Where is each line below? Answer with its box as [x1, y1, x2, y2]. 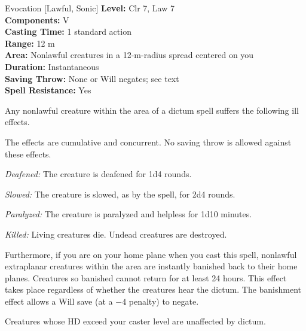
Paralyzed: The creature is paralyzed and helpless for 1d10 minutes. [5, 208, 252, 220]
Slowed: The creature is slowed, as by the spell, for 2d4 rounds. [5, 187, 235, 200]
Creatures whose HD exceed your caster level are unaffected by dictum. [5, 315, 266, 327]
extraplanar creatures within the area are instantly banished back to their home [5, 260, 298, 272]
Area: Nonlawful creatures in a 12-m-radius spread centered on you [5, 48, 254, 61]
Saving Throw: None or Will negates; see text [5, 72, 179, 84]
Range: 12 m [5, 37, 55, 49]
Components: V [5, 13, 69, 26]
